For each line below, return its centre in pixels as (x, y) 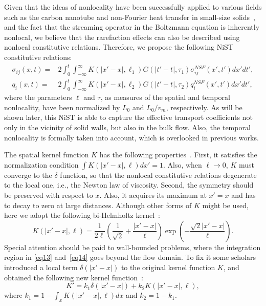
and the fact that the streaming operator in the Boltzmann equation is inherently (132, 27)
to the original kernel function (168, 267)
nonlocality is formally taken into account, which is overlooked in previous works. (131, 137)
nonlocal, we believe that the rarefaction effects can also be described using (122, 37)
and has (243, 195)
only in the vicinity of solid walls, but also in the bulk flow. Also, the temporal (127, 127)
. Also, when (182, 164)
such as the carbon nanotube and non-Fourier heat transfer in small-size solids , (130, 17)
